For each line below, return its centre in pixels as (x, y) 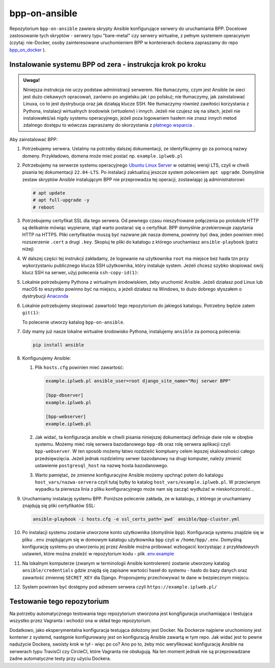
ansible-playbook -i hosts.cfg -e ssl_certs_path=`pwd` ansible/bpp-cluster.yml (136, 519)
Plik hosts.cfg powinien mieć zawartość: (79, 367)
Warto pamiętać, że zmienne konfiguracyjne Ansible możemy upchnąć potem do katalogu (129, 475)
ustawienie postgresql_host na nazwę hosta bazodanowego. (102, 466)
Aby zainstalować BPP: (34, 139)
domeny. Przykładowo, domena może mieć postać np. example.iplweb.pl (102, 156)
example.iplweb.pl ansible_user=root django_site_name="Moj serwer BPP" (138, 381)
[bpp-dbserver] (64, 395)
